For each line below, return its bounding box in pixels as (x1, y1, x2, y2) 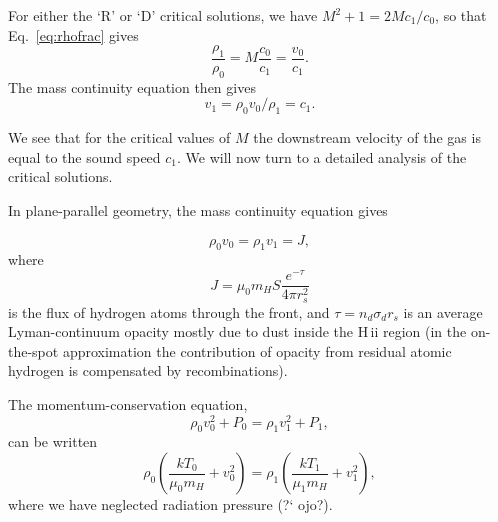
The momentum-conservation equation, (8, 393, 248, 414)
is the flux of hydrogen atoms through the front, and (8, 301, 330, 322)
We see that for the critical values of (8, 127, 231, 148)
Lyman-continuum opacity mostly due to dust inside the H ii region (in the (8, 321, 467, 342)
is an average (403, 301, 483, 322)
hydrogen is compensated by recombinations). (8, 360, 288, 381)
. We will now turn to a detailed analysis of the (177, 146, 467, 167)
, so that (435, 5, 487, 25)
